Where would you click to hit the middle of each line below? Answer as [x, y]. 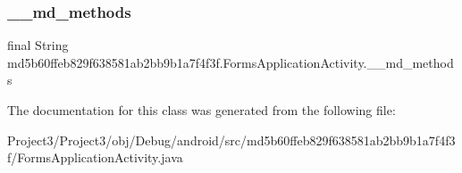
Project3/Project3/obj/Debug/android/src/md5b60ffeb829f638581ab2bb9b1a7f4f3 [231, 140]
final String [38, 45]
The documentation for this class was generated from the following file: [202, 110]
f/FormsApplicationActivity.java [95, 157]
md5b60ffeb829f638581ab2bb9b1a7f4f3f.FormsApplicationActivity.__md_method [231, 62]
